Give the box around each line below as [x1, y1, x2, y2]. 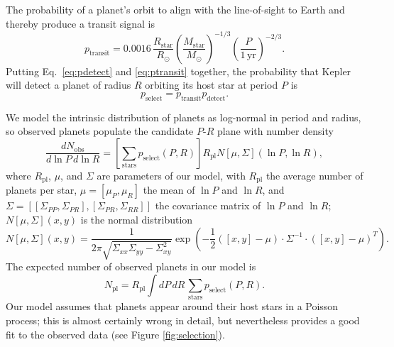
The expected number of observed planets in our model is [6, 259, 256, 274]
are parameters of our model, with [97, 167, 246, 182]
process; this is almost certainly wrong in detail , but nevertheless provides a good [6, 313, 360, 327]
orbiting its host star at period [145, 77, 278, 92]
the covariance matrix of [155, 198, 261, 213]
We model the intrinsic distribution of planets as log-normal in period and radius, [6, 109, 361, 124]
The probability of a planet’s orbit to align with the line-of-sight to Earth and [6, 2, 345, 16]
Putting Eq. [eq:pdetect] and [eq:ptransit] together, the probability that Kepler [6, 63, 351, 78]
